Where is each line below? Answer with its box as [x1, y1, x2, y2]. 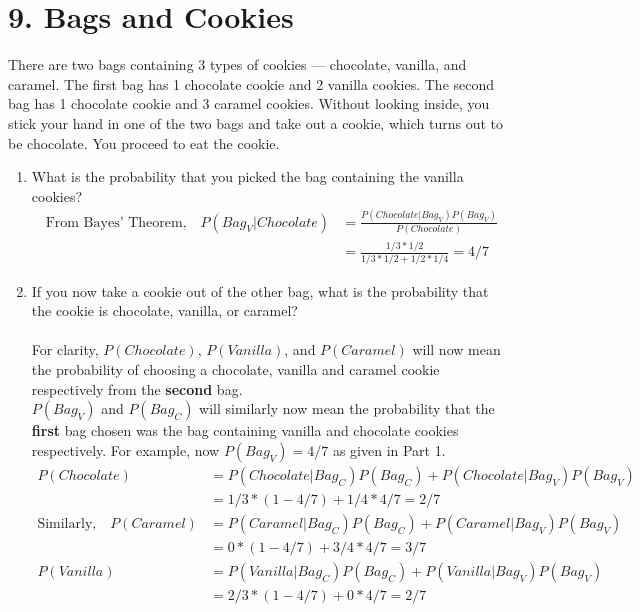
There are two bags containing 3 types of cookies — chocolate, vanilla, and [8, 54, 467, 75]
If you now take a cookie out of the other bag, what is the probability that [31, 280, 489, 301]
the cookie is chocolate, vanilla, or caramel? [31, 300, 298, 321]
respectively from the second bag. [31, 378, 243, 399]
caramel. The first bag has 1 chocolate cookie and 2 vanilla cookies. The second [8, 73, 495, 94]
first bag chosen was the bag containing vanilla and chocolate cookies [31, 420, 459, 441]
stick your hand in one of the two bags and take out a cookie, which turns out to [8, 112, 503, 133]
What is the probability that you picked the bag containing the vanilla [31, 166, 464, 187]
